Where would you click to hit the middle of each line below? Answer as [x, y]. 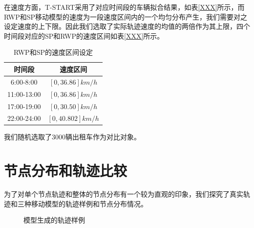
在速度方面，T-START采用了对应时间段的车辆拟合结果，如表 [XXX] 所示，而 [124, 7]
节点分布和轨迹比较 [66, 171]
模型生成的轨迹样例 [54, 220]
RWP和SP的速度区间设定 [53, 52]
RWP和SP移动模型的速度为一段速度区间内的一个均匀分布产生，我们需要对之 [126, 16]
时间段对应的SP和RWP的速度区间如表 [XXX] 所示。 [84, 35]
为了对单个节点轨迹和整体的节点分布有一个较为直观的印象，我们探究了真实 [124, 194]
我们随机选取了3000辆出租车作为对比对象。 [72, 137]
